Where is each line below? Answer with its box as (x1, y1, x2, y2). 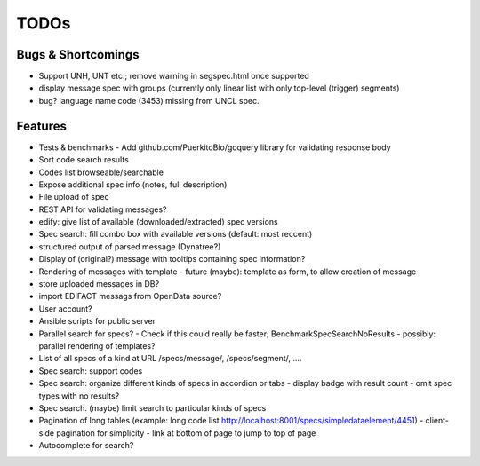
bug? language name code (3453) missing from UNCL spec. (38, 95, 260, 106)
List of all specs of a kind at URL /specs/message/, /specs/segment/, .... (38, 353, 302, 364)
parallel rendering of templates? (38, 341, 156, 351)
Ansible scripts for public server (38, 316, 156, 327)
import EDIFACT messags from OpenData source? (38, 291, 222, 302)
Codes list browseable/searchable (38, 167, 164, 178)
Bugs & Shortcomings (16, 47, 140, 62)
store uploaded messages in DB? (38, 279, 160, 289)
